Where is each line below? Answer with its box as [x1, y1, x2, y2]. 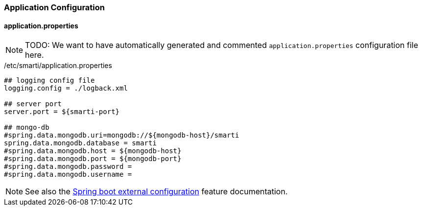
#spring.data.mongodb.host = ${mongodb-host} [4, 147, 182, 155]
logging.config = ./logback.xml [4, 84, 128, 93]
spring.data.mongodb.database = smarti [4, 139, 157, 147]
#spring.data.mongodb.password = [4, 163, 132, 171]
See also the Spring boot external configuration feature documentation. [25, 187, 288, 197]
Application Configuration [4, 2, 105, 12]
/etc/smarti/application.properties [4, 61, 112, 70]
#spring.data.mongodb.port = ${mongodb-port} [4, 155, 182, 163]
